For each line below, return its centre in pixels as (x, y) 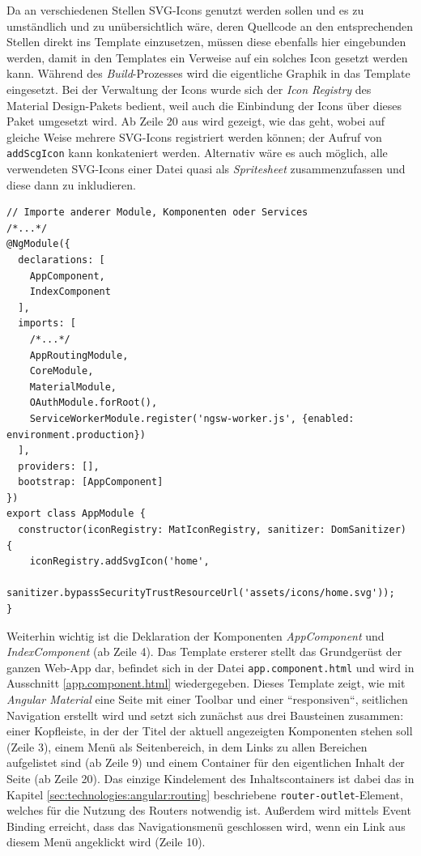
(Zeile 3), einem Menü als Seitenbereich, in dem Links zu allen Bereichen (187, 746)
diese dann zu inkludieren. (71, 184)
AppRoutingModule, (79, 355)
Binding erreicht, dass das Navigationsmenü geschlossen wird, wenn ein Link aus (206, 826)
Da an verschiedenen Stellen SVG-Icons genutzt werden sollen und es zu (185, 10)
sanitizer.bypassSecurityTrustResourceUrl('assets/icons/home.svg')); (201, 593)
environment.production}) (76, 434)
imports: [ (47, 324)
